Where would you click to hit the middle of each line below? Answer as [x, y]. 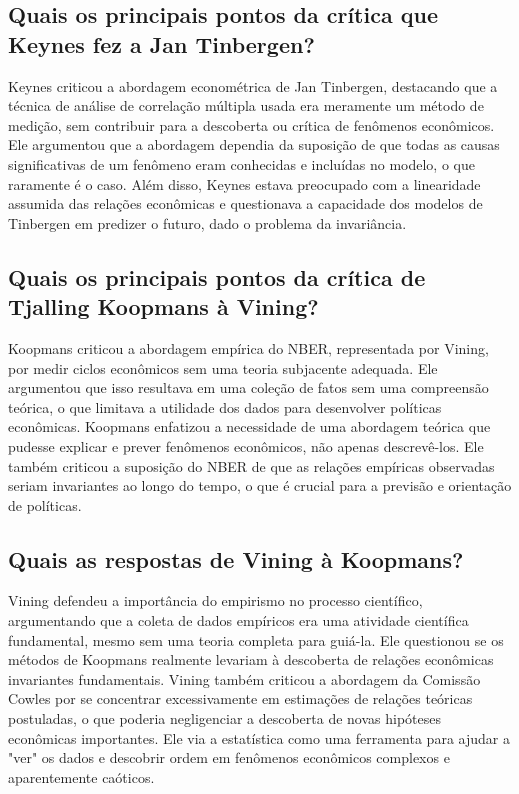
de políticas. [45, 504]
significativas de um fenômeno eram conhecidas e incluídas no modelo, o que [241, 163]
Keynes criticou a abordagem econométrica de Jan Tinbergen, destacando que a [253, 85]
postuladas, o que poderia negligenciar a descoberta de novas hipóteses [225, 718]
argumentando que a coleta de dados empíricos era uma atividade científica [238, 620]
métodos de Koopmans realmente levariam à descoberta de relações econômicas [251, 659]
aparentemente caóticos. [81, 776]
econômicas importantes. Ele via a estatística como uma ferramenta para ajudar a [259, 737]
